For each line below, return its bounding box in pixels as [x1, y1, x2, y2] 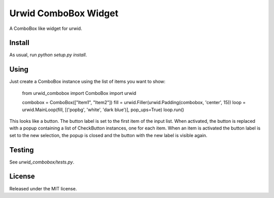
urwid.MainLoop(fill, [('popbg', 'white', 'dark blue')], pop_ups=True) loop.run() [22, 107, 185, 113]
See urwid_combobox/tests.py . [9, 159, 75, 165]
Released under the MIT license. [9, 185, 77, 191]
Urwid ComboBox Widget [9, 8, 119, 19]
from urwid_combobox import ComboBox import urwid [22, 90, 136, 96]
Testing [9, 145, 34, 154]
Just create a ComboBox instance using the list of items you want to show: [9, 79, 166, 85]
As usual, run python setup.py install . [9, 52, 87, 58]
